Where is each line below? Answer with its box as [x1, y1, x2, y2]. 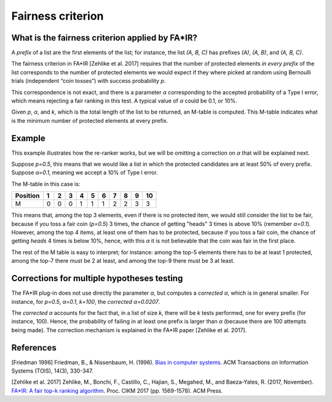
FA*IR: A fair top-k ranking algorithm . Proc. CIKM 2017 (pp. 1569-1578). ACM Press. [11, 387, 223, 394]
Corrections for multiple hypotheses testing [11, 273, 183, 284]
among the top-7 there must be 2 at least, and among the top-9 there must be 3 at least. [11, 257, 235, 265]
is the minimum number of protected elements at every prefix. [11, 117, 168, 124]
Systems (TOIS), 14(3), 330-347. [11, 367, 93, 374]
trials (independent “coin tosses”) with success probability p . [11, 77, 166, 85]
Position [15, 191, 40, 200]
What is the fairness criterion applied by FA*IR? [11, 33, 198, 43]
